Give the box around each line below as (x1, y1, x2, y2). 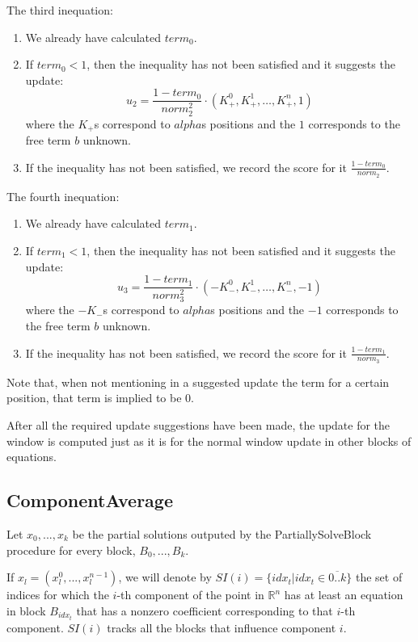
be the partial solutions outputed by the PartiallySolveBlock (72, 525, 372, 542)
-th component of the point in (116, 586, 264, 603)
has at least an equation (284, 586, 403, 603)
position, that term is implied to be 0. (6, 389, 194, 406)
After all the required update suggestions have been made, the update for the (6, 416, 391, 433)
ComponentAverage (6, 488, 173, 513)
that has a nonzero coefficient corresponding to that (76, 602, 333, 619)
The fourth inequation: (6, 187, 120, 204)
